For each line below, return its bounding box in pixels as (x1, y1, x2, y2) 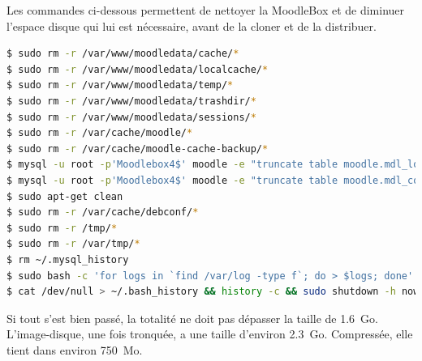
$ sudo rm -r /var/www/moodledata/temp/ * (6, 79, 234, 91)
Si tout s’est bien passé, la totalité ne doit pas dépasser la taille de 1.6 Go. (6, 309, 378, 326)
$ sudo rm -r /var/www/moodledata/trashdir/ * (6, 95, 256, 107)
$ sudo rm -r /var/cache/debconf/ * (6, 206, 199, 219)
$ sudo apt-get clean (6, 190, 123, 202)
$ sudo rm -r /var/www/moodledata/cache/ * (6, 48, 239, 60)
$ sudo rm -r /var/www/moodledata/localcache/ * (6, 63, 269, 75)
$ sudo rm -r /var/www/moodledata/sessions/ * (6, 111, 256, 123)
